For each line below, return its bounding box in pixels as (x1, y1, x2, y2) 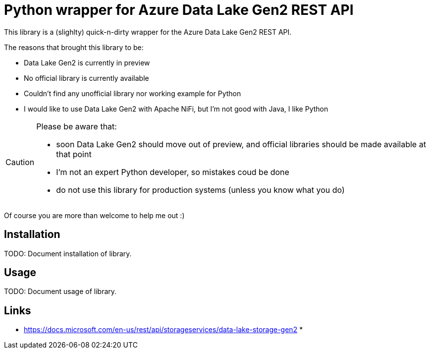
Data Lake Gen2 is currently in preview (24, 58, 150, 67)
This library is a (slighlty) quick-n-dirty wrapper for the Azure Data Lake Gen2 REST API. (4, 27, 292, 36)
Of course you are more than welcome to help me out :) (4, 211, 185, 220)
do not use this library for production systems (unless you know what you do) (56, 184, 345, 195)
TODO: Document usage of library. (4, 287, 117, 296)
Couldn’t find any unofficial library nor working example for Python (24, 89, 241, 98)
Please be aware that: (36, 121, 117, 131)
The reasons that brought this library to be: (4, 43, 144, 52)
